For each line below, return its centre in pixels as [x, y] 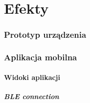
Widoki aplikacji [32, 77]
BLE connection [32, 96]
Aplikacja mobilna [41, 57]
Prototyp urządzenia [45, 35]
